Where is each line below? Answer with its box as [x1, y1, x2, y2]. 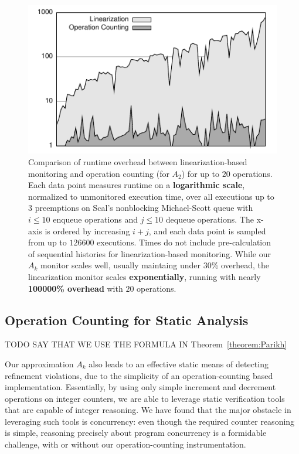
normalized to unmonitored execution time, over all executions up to [28, 190, 274, 202]
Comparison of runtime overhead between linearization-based [28, 155, 247, 168]
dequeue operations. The [165, 213, 254, 225]
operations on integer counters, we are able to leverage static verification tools [5, 392, 285, 404]
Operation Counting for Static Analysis [5, 310, 249, 329]
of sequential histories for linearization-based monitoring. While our [28, 247, 271, 260]
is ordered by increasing [45, 224, 130, 237]
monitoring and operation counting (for [28, 167, 169, 179]
